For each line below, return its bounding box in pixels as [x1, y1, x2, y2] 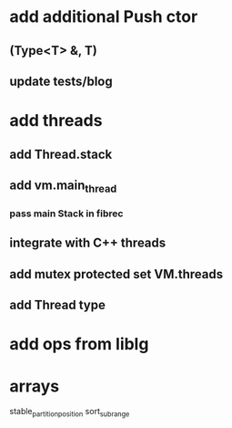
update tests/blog [9, 73, 113, 89]
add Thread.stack [9, 146, 113, 162]
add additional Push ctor [9, 6, 198, 27]
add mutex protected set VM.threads [9, 266, 224, 282]
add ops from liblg [9, 334, 149, 355]
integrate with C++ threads [9, 235, 166, 251]
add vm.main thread [9, 177, 117, 195]
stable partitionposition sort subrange [9, 406, 130, 419]
